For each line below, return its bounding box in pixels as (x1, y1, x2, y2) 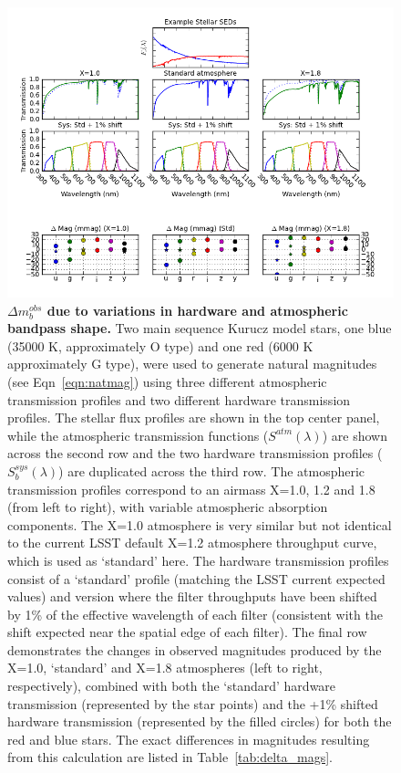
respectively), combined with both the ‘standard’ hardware (7, 676, 336, 695)
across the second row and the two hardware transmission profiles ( (7, 444, 383, 463)
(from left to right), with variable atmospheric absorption (7, 497, 328, 517)
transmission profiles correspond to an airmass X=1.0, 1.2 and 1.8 (7, 479, 375, 498)
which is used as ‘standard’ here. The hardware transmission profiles (7, 550, 389, 569)
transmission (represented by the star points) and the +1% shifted (7, 694, 378, 713)
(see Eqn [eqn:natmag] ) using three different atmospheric (7, 371, 327, 391)
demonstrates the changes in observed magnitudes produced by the (7, 640, 382, 659)
